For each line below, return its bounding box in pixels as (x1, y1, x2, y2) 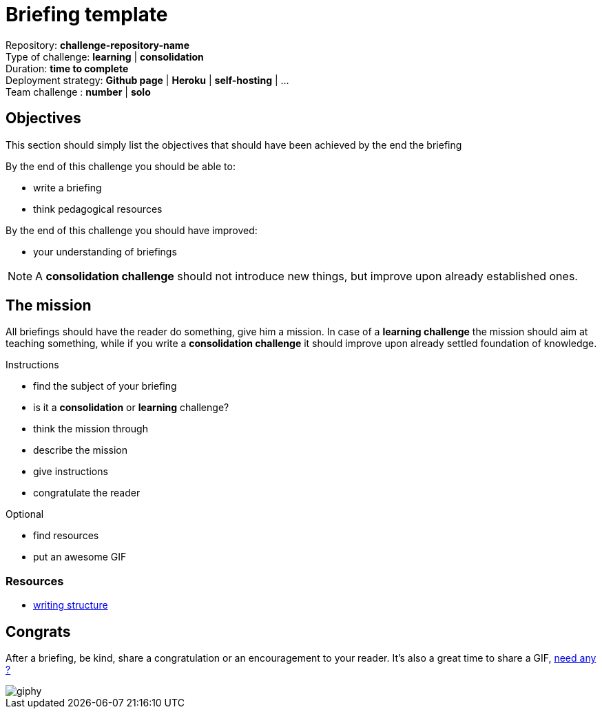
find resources (33, 529, 99, 542)
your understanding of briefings (33, 245, 177, 258)
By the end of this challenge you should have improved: (6, 224, 258, 236)
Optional (6, 508, 44, 521)
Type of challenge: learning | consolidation (6, 50, 204, 63)
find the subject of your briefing (33, 380, 177, 392)
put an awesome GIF (33, 551, 127, 563)
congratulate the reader (33, 487, 141, 499)
